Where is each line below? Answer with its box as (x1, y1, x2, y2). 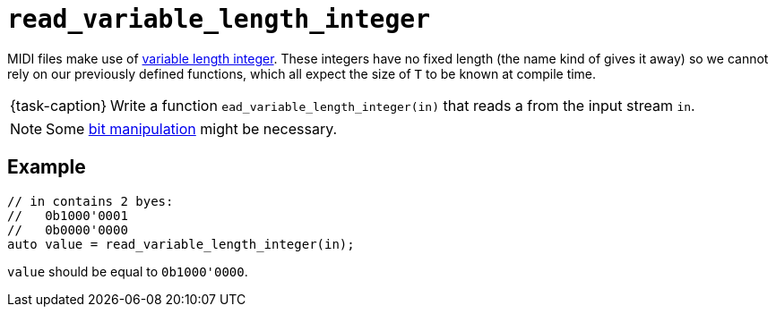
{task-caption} (10, 96, 108, 115)
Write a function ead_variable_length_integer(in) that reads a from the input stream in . (110, 96, 695, 115)
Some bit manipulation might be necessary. (46, 119, 338, 138)
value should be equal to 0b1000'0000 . (7, 263, 248, 279)
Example (7, 156, 86, 179)
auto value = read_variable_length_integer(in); (7, 236, 355, 251)
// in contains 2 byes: (7, 193, 174, 208)
